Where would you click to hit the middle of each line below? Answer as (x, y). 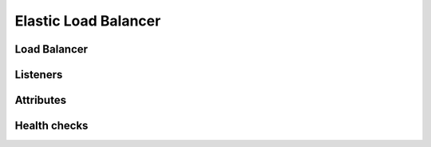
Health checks (51, 126)
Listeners (39, 75)
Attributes (41, 100)
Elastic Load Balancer (88, 21)
